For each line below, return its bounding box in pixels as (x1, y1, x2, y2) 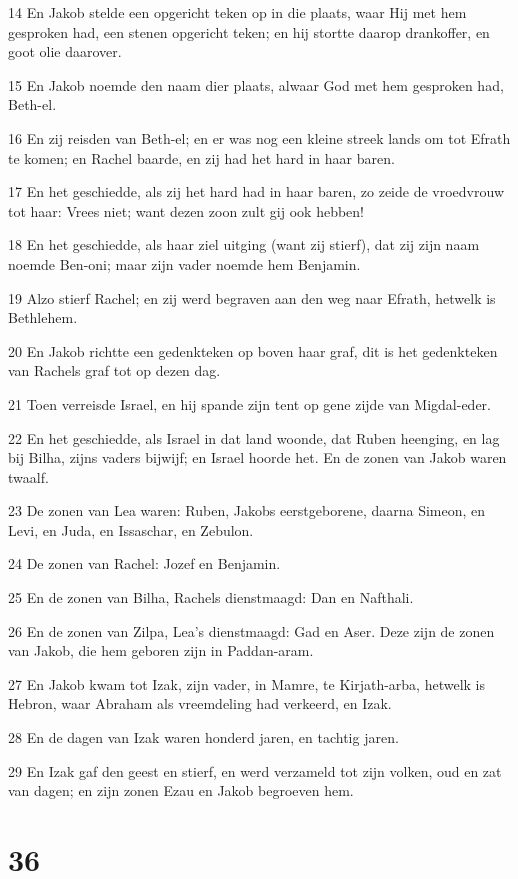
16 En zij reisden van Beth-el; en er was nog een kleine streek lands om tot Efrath (8, 127, 511, 148)
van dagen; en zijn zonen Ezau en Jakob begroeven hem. (8, 780, 354, 801)
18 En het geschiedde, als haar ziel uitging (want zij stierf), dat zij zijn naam (8, 234, 480, 255)
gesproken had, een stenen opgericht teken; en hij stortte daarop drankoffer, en (8, 21, 490, 42)
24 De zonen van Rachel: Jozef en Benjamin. (8, 553, 281, 574)
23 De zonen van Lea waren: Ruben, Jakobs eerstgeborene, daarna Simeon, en (8, 500, 486, 521)
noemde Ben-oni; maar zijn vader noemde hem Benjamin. (8, 253, 361, 274)
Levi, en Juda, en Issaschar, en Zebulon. (8, 519, 254, 540)
